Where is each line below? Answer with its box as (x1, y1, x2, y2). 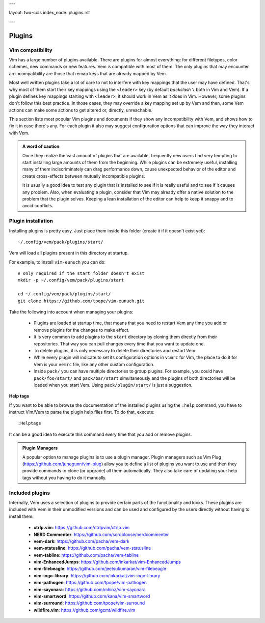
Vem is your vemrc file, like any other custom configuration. (33, 361, 155, 367)
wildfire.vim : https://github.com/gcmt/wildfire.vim (33, 607, 135, 613)
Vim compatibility (9, 47, 53, 54)
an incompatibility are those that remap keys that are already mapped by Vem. (9, 70, 167, 76)
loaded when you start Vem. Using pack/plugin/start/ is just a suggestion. (33, 382, 193, 388)
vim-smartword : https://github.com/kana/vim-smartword (33, 594, 150, 599)
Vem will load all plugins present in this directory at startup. (9, 250, 129, 256)
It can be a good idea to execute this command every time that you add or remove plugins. (9, 431, 192, 437)
